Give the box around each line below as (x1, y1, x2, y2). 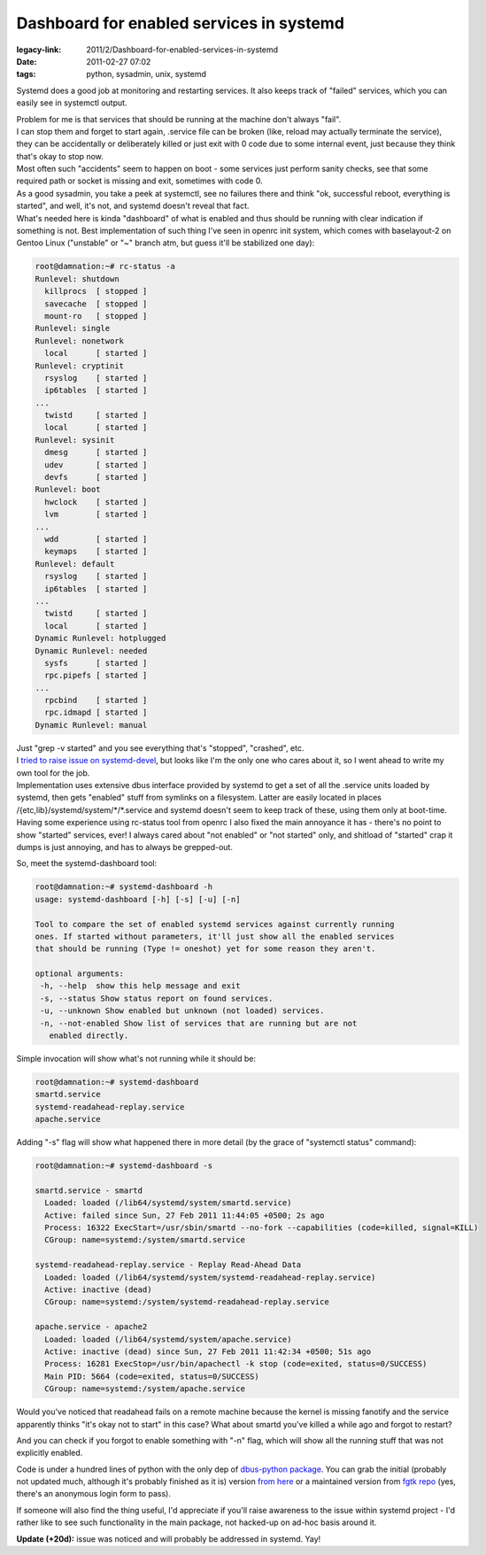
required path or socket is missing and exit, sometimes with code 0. (16, 175, 263, 186)
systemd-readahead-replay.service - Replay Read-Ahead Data (35, 1260, 302, 1270)
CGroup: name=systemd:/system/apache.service (44, 1384, 245, 1394)
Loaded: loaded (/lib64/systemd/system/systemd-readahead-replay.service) (44, 1272, 376, 1282)
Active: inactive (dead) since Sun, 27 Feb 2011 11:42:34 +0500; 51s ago (44, 1346, 372, 1357)
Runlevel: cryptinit (35, 360, 124, 371)
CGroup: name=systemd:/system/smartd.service (44, 1235, 245, 1245)
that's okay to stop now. (16, 151, 104, 161)
